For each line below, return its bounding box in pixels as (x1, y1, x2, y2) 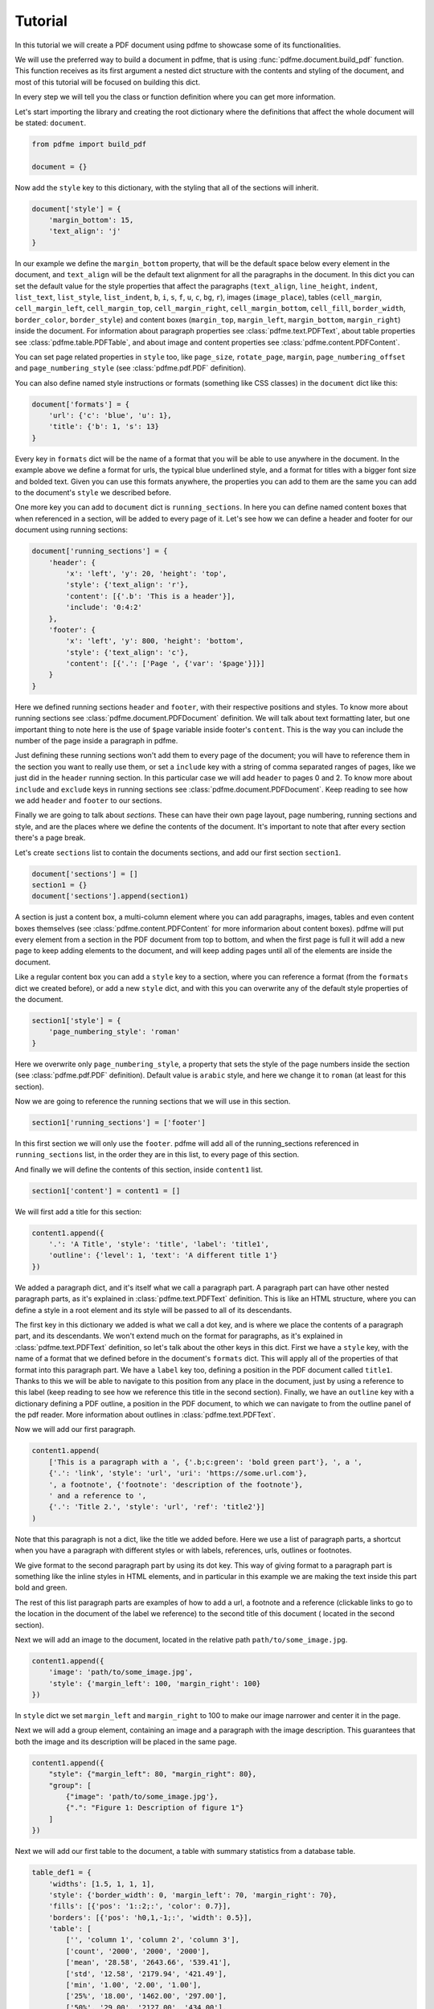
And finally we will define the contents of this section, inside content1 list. (14, 1164, 264, 1174)
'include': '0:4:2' (65, 603, 142, 612)
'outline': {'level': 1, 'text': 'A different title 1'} (48, 1250, 278, 1260)
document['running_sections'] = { (31, 546, 168, 556)
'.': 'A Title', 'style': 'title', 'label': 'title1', (48, 1240, 269, 1249)
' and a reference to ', (48, 1491, 147, 1500)
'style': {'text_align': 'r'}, (65, 580, 189, 590)
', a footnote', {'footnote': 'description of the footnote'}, (48, 1479, 304, 1489)
